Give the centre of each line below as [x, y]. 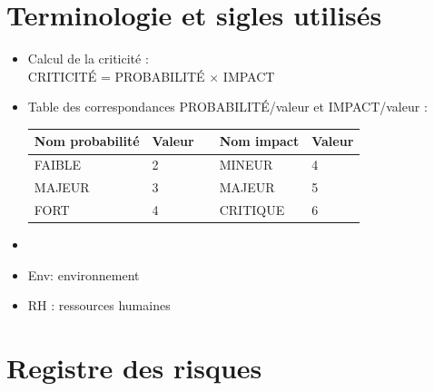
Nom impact [259, 141]
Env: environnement [84, 274]
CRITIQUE [252, 209]
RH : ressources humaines [99, 305]
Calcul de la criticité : [88, 59]
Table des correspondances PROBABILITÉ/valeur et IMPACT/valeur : [227, 107]
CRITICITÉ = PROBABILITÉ [116, 76]
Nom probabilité [87, 141]
